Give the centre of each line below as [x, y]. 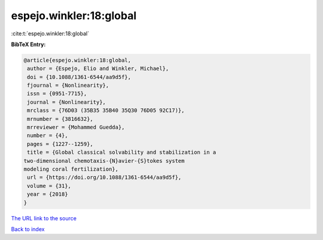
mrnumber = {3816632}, [60, 119]
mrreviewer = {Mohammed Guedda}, [76, 127]
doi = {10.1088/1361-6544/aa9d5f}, [79, 77]
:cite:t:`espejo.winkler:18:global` [50, 34]
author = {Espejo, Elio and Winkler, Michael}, [98, 69]
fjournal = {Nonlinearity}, [68, 86]
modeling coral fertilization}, [71, 169]
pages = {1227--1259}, [60, 144]
